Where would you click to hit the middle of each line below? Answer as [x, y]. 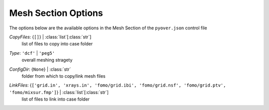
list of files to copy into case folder [57, 44]
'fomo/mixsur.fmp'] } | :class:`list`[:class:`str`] [59, 92]
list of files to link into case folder [56, 99]
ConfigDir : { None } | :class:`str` [40, 69]
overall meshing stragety [47, 60]
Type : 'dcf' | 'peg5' [32, 53]
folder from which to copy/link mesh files [64, 76]
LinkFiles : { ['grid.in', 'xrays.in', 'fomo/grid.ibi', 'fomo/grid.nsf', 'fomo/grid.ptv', [118, 85]
